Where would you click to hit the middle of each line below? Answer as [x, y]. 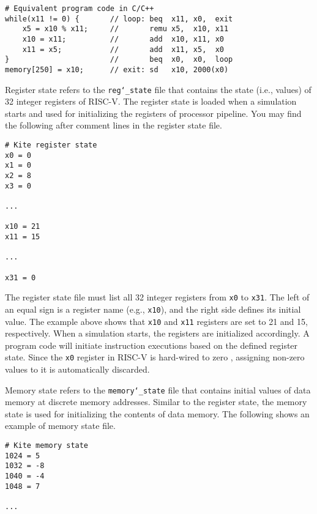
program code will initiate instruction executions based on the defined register [151, 345]
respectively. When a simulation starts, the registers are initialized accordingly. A [157, 333]
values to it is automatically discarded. [77, 369]
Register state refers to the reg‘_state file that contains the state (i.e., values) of [158, 89]
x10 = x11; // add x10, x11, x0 [123, 39]
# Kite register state [51, 145]
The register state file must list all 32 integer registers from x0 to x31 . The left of [157, 297]
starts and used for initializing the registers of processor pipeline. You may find [153, 113]
